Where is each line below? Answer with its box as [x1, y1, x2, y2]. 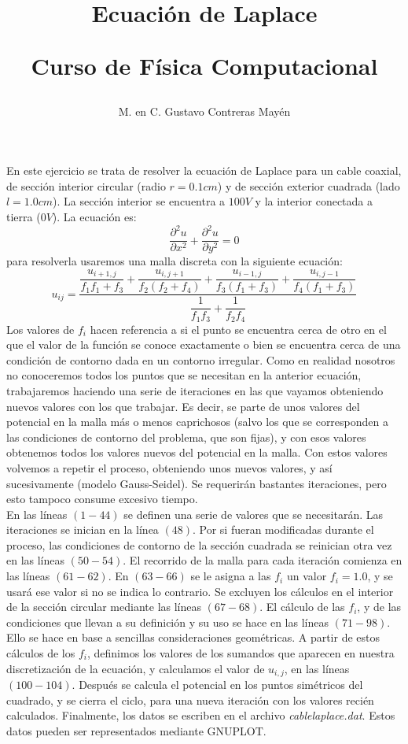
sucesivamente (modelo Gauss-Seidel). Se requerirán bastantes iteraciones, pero [6, 475, 387, 491]
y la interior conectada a [255, 193, 373, 209]
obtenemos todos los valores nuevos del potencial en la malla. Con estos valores [6, 444, 388, 461]
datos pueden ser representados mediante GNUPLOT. [6, 722, 266, 738]
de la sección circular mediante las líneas [6, 598, 201, 615]
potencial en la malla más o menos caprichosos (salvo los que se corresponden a [6, 413, 388, 430]
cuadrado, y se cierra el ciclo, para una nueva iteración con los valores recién [6, 691, 374, 708]
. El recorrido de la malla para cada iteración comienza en [123, 552, 402, 568]
